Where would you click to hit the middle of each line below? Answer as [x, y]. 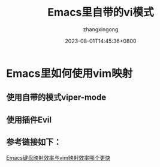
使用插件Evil [29, 120]
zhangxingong [101, 29]
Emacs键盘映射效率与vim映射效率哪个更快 [58, 157]
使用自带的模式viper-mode [56, 98]
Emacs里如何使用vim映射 [70, 73]
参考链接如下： [34, 142]
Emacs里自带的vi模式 [101, 12]
